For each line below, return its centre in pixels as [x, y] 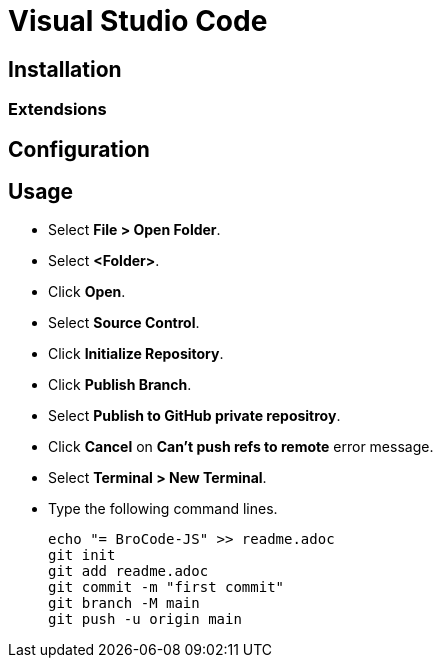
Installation [65, 69]
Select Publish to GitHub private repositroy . [194, 416]
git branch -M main [124, 603]
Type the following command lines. [163, 509]
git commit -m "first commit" [166, 587]
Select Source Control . [124, 323]
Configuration [79, 149]
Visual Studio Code [138, 21]
